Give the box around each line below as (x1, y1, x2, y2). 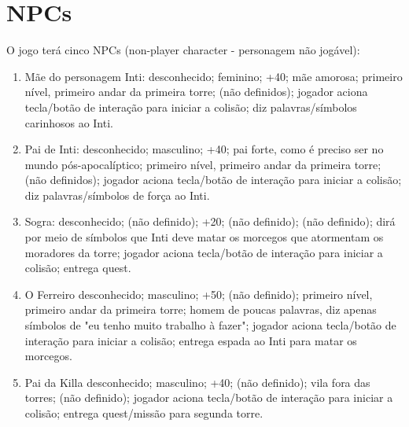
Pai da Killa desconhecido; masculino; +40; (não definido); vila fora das (24, 374, 370, 390)
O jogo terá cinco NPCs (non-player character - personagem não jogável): (6, 42, 360, 58)
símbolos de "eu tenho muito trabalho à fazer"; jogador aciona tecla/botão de (24, 317, 396, 333)
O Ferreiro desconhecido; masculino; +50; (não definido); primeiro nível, (24, 285, 373, 302)
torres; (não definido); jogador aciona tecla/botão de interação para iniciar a (24, 389, 393, 406)
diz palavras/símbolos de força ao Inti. (24, 186, 210, 203)
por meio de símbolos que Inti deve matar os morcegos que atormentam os (24, 229, 384, 245)
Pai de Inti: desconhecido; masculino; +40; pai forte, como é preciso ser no (24, 141, 384, 157)
